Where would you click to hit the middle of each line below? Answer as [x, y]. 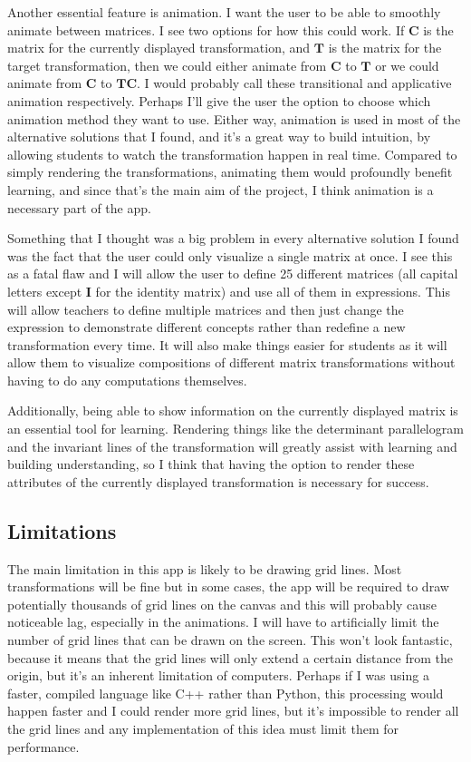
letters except [45, 291]
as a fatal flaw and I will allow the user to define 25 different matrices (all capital [233, 274]
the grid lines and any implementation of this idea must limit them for [203, 728]
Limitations [62, 530]
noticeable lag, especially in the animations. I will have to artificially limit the [223, 622]
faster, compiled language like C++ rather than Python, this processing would [226, 693]
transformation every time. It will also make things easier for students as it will [227, 344]
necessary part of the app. [79, 207]
